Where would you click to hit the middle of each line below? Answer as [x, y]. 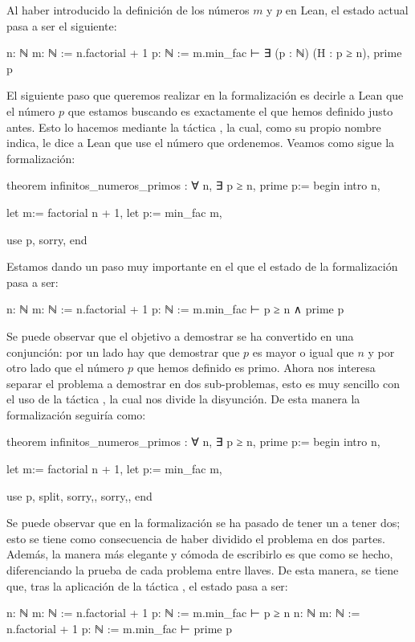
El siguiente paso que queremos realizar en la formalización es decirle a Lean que [205, 95]
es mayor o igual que [303, 352]
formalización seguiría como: [76, 414]
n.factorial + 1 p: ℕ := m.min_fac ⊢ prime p [120, 628]
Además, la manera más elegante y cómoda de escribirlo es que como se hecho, [200, 554]
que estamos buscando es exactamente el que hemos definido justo [230, 110]
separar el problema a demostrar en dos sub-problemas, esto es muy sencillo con [203, 383]
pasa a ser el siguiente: [62, 25]
